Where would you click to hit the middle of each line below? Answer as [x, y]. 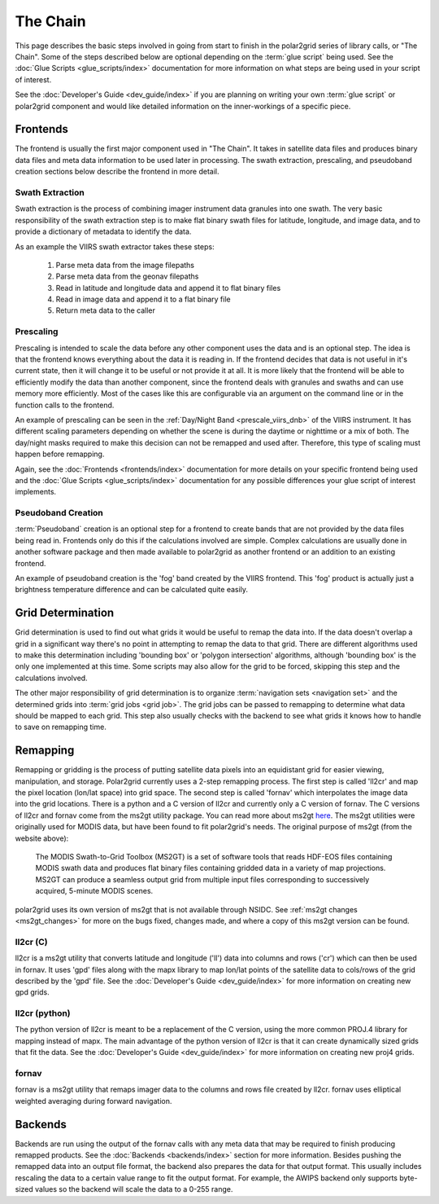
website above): [42, 838]
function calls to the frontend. [65, 405]
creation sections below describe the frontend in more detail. [117, 172]
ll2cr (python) [43, 1013]
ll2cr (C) [31, 942]
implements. [36, 492]
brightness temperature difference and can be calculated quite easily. [131, 590]
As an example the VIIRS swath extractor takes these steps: [115, 246]
